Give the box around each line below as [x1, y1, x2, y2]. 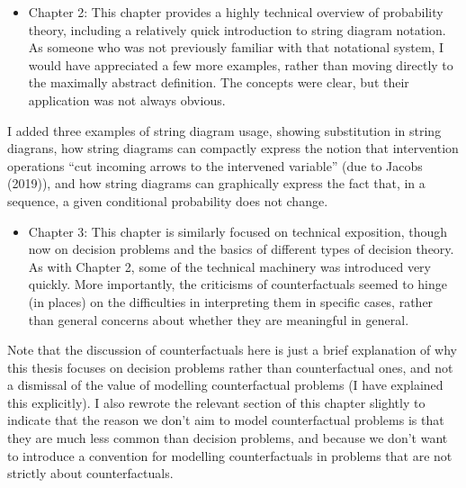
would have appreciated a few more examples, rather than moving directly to [28, 55, 453, 74]
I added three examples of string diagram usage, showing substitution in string [7, 121, 442, 140]
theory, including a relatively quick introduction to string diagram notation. [28, 20, 446, 39]
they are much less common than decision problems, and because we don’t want [7, 429, 448, 447]
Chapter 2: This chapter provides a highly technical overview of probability [28, 3, 444, 21]
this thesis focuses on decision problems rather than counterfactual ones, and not [7, 357, 453, 376]
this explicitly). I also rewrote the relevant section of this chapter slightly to [7, 393, 426, 411]
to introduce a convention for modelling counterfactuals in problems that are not [7, 446, 453, 465]
